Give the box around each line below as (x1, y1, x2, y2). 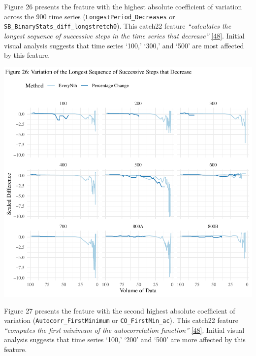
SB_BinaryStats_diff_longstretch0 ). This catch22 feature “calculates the (4, 21, 231, 31)
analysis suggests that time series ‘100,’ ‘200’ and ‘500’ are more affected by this (4, 334, 246, 345)
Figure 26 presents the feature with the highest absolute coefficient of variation (4, 1, 242, 11)
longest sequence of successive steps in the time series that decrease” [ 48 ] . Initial (4, 30, 245, 40)
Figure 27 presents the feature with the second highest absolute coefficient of (4, 305, 235, 316)
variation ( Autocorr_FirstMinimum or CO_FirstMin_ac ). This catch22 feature (4, 315, 238, 325)
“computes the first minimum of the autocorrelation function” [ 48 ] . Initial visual (4, 324, 245, 335)
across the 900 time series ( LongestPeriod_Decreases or (4, 11, 175, 21)
